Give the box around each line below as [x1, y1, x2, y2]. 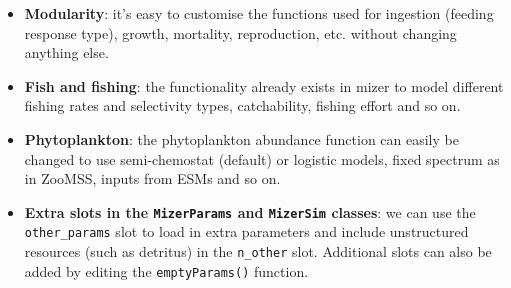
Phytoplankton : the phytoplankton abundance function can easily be [24, 128, 459, 149]
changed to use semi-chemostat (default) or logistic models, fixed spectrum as [24, 148, 500, 169]
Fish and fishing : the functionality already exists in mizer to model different [24, 75, 504, 96]
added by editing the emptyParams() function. [24, 260, 309, 281]
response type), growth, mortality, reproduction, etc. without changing [24, 22, 457, 43]
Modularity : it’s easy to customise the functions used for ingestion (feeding [24, 3, 494, 23]
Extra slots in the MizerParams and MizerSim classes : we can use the [24, 201, 476, 222]
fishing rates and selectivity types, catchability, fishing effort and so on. [24, 95, 461, 116]
